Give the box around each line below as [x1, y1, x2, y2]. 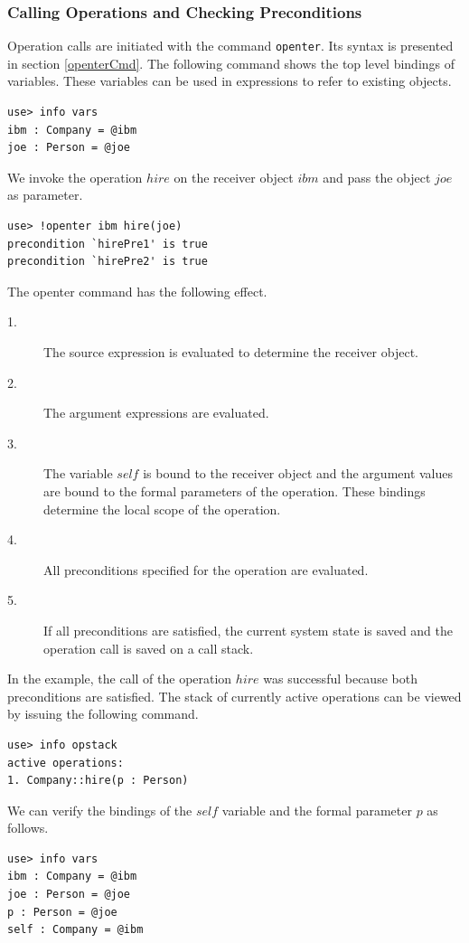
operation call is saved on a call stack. [43, 638, 254, 657]
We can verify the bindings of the [7, 800, 192, 819]
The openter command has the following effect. [7, 281, 267, 300]
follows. [7, 818, 49, 837]
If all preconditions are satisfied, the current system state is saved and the [43, 620, 454, 639]
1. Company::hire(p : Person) [7, 774, 189, 787]
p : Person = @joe [7, 905, 117, 919]
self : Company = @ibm [7, 923, 144, 937]
